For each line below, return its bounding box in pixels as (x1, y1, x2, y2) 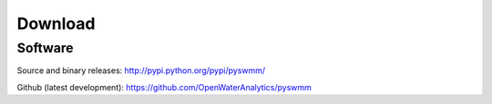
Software (16, 40, 74, 56)
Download (16, 14, 96, 33)
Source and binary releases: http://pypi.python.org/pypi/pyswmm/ (16, 65, 266, 76)
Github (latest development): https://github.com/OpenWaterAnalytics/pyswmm (16, 81, 312, 92)
